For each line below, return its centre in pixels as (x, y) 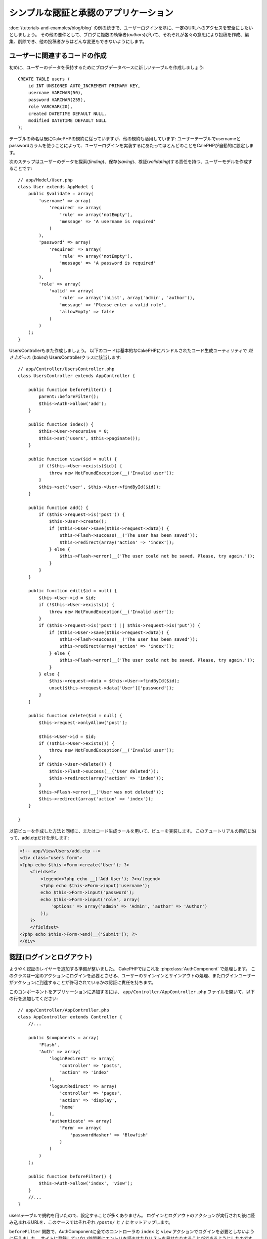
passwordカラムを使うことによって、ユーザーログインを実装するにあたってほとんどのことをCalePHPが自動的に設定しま (132, 146)
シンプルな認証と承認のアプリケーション (91, 13)
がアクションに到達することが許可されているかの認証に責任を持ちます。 (82, 983)
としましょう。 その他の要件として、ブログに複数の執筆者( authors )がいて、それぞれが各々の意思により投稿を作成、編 (129, 34)
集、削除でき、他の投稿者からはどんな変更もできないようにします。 (78, 42)
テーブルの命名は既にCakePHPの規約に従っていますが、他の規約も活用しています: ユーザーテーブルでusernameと (125, 138)
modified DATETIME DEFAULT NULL (67, 120)
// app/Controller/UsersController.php (66, 369)
